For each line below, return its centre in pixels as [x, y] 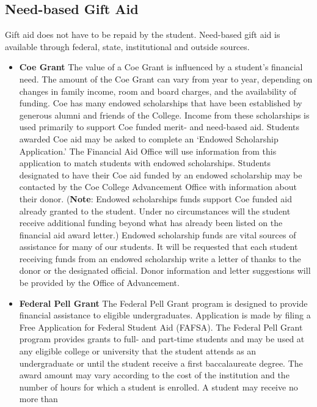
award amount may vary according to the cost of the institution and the [154, 375]
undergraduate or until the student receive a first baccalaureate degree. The [161, 363]
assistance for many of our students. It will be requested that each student [158, 247]
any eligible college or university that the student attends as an [138, 351]
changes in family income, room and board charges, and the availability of [158, 91]
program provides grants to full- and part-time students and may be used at [162, 339]
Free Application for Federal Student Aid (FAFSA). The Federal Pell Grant [161, 327]
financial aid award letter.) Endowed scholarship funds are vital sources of [158, 234]
